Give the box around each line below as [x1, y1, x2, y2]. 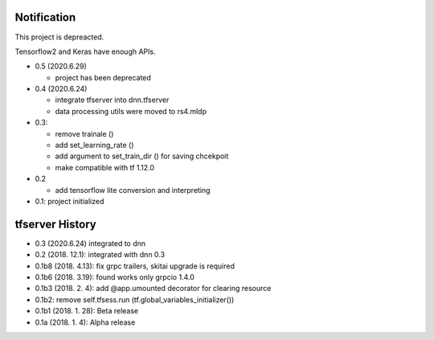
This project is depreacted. [14, 32, 104, 42]
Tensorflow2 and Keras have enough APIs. [14, 47, 156, 56]
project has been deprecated [55, 72, 152, 82]
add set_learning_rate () [55, 141, 134, 150]
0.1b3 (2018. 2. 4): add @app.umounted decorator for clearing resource [35, 284, 272, 293]
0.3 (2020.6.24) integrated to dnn [35, 238, 146, 248]
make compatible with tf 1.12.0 [55, 162, 155, 172]
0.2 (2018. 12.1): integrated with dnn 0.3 [35, 250, 165, 260]
